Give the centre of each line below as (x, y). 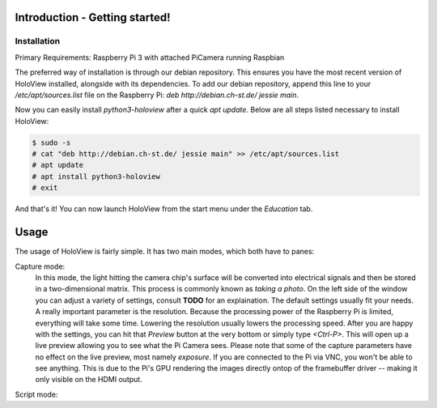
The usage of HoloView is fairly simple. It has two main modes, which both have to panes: (165, 252)
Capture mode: (40, 266)
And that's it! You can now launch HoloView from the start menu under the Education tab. (164, 209)
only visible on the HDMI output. (89, 380)
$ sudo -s (51, 142)
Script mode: (36, 394)
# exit (45, 188)
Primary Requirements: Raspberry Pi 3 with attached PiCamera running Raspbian (150, 57)
